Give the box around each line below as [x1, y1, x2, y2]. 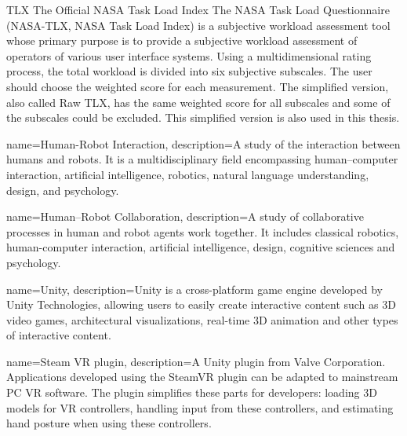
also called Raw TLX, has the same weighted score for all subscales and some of [6, 93, 391, 110]
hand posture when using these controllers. [6, 415, 212, 431]
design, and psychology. [6, 181, 119, 198]
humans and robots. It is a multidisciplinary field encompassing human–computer [6, 151, 398, 167]
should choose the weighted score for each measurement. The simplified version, [6, 78, 389, 94]
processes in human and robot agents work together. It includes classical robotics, [6, 223, 399, 240]
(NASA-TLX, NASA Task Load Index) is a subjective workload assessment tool [6, 16, 391, 33]
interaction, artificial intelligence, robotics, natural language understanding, [6, 166, 369, 182]
